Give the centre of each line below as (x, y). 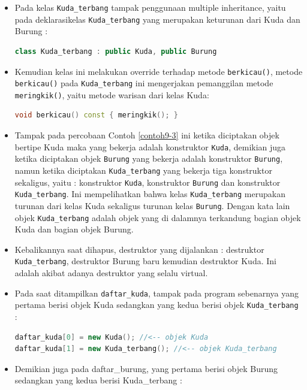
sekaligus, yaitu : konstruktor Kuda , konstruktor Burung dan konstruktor (148, 182)
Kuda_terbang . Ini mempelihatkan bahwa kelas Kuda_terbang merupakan (150, 194)
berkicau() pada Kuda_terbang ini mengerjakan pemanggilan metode (144, 83)
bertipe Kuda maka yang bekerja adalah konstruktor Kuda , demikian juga (150, 146)
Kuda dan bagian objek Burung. (74, 229)
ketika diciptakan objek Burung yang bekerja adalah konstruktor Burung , (149, 158)
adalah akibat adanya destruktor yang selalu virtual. (111, 273)
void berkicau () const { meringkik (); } (96, 115)
